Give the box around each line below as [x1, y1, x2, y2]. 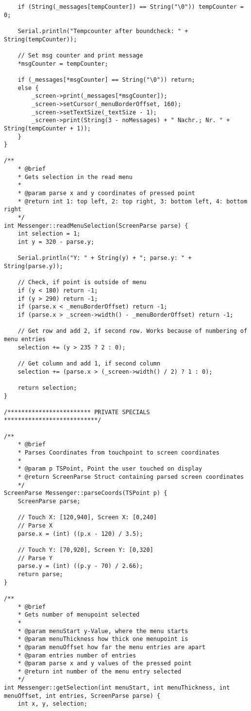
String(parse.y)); [4, 263, 63, 270]
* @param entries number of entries [17, 652, 136, 659]
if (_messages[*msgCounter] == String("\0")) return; [17, 76, 195, 83]
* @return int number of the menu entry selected [17, 668, 182, 675]
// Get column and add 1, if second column [17, 360, 161, 367]
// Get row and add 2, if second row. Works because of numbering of [17, 328, 248, 335]
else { [17, 84, 39, 91]
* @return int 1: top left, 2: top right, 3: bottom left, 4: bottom [17, 198, 248, 205]
